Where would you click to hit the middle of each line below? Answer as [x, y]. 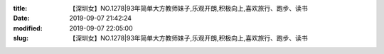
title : [20, 8]
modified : [28, 28]
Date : [21, 18]
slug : [21, 38]
